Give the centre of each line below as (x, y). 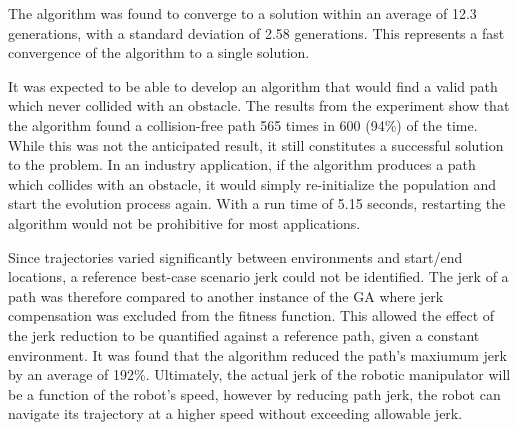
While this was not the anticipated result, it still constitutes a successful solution (256, 144)
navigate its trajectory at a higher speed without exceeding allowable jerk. (235, 413)
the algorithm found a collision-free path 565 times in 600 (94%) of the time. (243, 124)
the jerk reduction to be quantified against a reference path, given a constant (244, 334)
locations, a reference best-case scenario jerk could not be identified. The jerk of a (258, 276)
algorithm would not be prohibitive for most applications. (184, 222)
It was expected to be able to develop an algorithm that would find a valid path (253, 85)
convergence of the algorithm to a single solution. (159, 52)
